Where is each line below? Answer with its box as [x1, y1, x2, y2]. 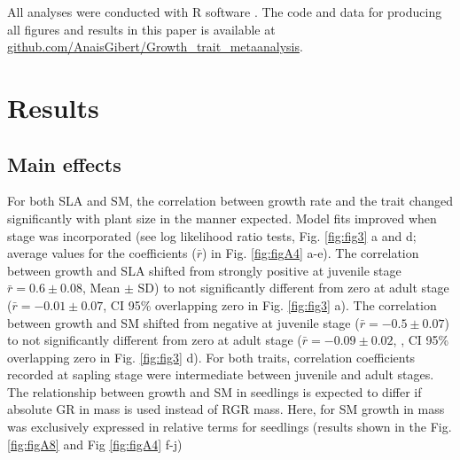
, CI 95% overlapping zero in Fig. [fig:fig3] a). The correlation [103, 295, 437, 314]
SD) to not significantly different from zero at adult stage [137, 278, 449, 297]
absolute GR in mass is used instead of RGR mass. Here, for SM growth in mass [7, 400, 445, 418]
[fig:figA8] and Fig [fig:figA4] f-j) [7, 434, 183, 453]
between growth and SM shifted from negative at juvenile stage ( [7, 313, 360, 331]
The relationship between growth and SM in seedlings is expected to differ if [7, 382, 422, 401]
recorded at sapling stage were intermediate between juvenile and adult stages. [7, 365, 434, 384]
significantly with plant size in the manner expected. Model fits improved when [7, 208, 437, 227]
